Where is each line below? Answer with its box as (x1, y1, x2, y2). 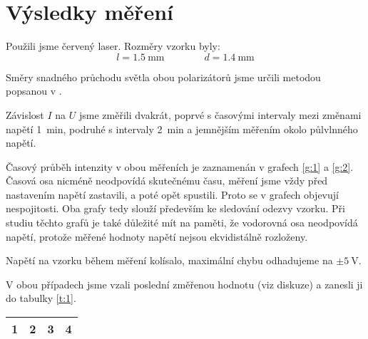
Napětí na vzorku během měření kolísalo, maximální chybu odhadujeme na (6, 253, 333, 268)
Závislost (6, 107, 44, 122)
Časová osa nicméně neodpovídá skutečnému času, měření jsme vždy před (6, 173, 328, 188)
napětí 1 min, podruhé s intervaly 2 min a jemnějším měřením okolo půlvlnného (6, 121, 358, 136)
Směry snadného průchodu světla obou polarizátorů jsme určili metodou (6, 69, 321, 84)
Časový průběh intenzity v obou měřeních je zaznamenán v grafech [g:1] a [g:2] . (6, 159, 354, 174)
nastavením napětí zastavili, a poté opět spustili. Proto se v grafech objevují (6, 187, 339, 202)
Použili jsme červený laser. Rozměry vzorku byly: (6, 38, 220, 53)
